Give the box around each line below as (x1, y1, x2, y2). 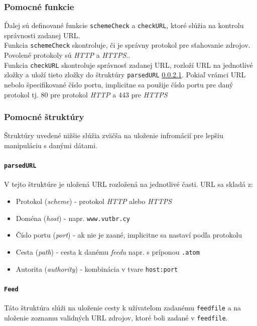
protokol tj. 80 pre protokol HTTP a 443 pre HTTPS (4, 89, 168, 99)
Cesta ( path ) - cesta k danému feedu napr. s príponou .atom (16, 246, 200, 257)
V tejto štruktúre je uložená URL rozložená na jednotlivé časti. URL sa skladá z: (4, 179, 253, 189)
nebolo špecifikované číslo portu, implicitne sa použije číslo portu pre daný (4, 79, 233, 90)
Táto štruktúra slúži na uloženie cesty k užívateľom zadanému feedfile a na (4, 302, 241, 313)
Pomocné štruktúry (4, 111, 84, 123)
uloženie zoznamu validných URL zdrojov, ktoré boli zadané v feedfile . (4, 312, 228, 322)
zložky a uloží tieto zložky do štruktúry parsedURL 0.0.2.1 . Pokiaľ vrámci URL (4, 69, 246, 80)
